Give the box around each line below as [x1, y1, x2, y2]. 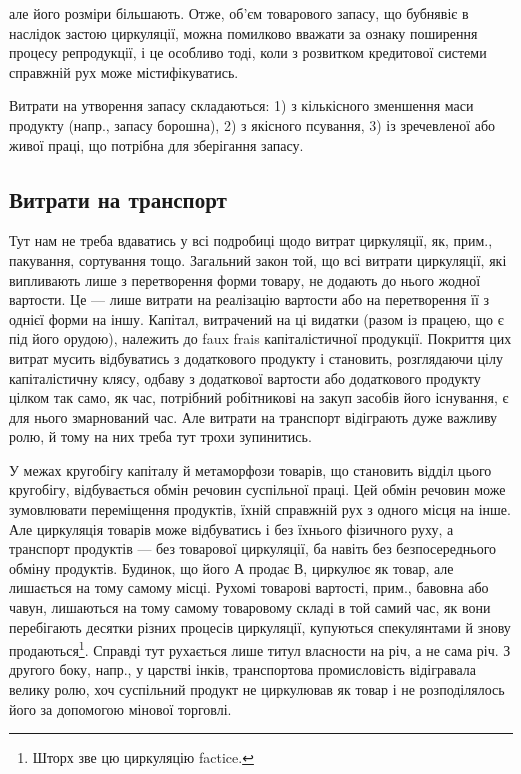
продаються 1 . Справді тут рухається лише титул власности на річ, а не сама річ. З [9, 637, 511, 660]
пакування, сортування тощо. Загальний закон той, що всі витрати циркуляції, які [9, 249, 507, 270]
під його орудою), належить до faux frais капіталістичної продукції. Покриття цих [9, 328, 512, 349]
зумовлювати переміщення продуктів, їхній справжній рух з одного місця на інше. [9, 499, 511, 520]
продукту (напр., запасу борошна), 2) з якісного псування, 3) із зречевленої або [9, 114, 496, 135]
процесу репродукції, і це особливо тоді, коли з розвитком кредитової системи [9, 42, 487, 63]
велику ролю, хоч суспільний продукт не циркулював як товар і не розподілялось [9, 679, 505, 700]
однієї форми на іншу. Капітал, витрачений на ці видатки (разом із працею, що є [9, 308, 504, 329]
